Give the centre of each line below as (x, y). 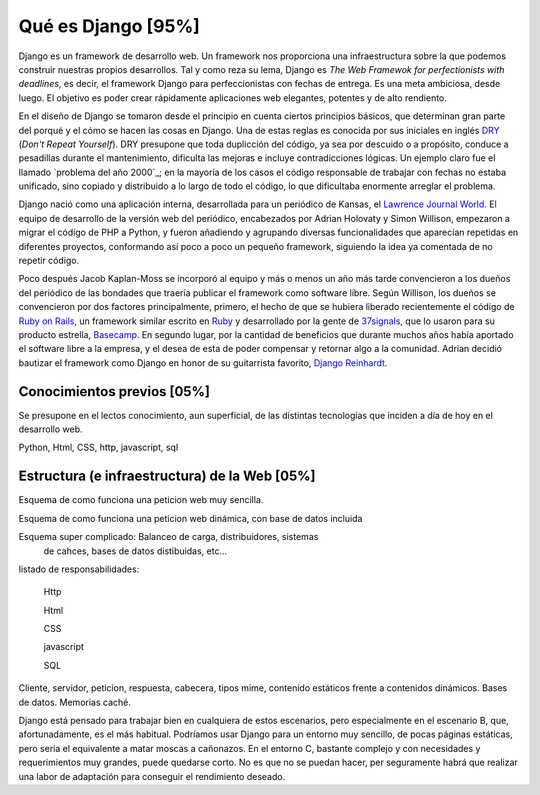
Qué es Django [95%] (109, 26)
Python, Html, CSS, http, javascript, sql (98, 447)
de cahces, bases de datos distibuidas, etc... (135, 551)
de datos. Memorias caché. (75, 702)
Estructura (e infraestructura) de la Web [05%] (167, 476)
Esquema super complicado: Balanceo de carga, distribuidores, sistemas (168, 537)
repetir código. (49, 261)
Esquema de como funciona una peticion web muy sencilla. (141, 500)
